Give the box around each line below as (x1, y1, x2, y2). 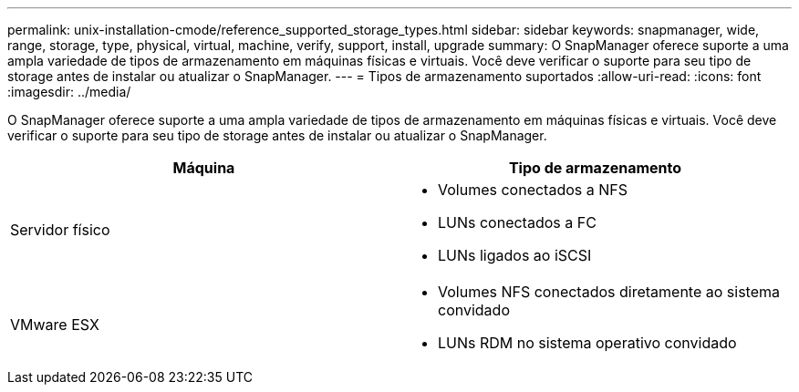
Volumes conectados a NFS (438, 181, 628, 199)
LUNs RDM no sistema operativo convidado (438, 334, 737, 352)
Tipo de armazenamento (508, 159, 682, 177)
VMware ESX (10, 315, 99, 334)
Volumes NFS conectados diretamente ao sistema (438, 283, 781, 301)
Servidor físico (10, 221, 110, 239)
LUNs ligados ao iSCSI (438, 246, 592, 264)
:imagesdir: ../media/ (7, 84, 131, 99)
